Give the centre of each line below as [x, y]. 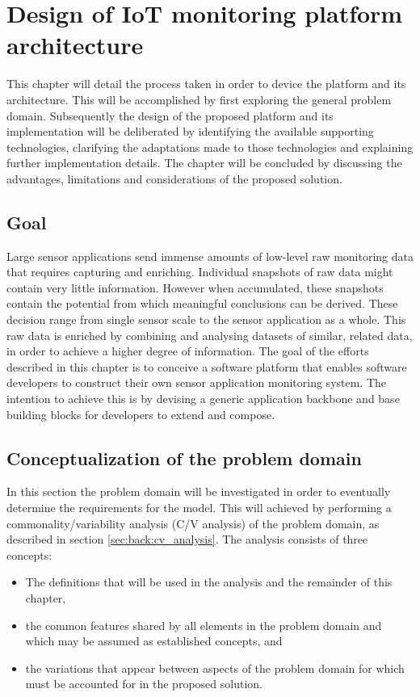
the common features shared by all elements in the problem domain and [204, 625]
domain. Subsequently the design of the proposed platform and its [170, 115]
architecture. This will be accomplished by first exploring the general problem [199, 99]
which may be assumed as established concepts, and [154, 641]
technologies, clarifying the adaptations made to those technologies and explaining [210, 147]
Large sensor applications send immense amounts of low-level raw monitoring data [210, 256]
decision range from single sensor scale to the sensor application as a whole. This [206, 319]
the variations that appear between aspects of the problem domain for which [215, 668]
